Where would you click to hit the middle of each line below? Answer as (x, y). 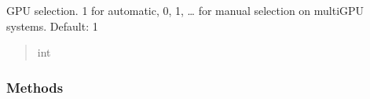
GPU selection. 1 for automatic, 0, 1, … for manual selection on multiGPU (185, 10)
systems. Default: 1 (52, 26)
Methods (35, 87)
